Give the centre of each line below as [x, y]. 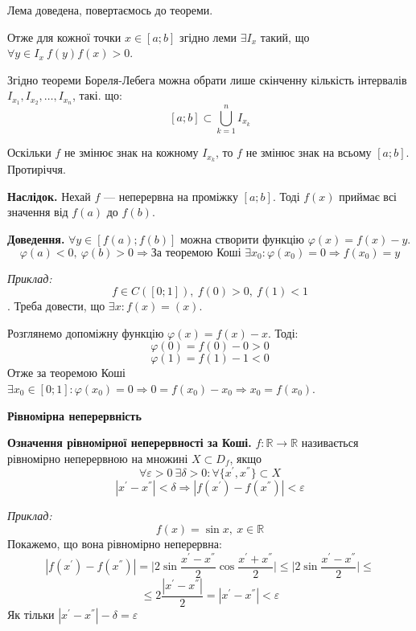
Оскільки [29, 152]
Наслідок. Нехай [49, 196]
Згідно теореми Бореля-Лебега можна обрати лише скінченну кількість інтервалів [207, 79]
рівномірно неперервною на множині [98, 458]
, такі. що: [97, 95]
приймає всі [368, 196]
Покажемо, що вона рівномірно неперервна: [115, 544]
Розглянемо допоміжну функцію [86, 332]
